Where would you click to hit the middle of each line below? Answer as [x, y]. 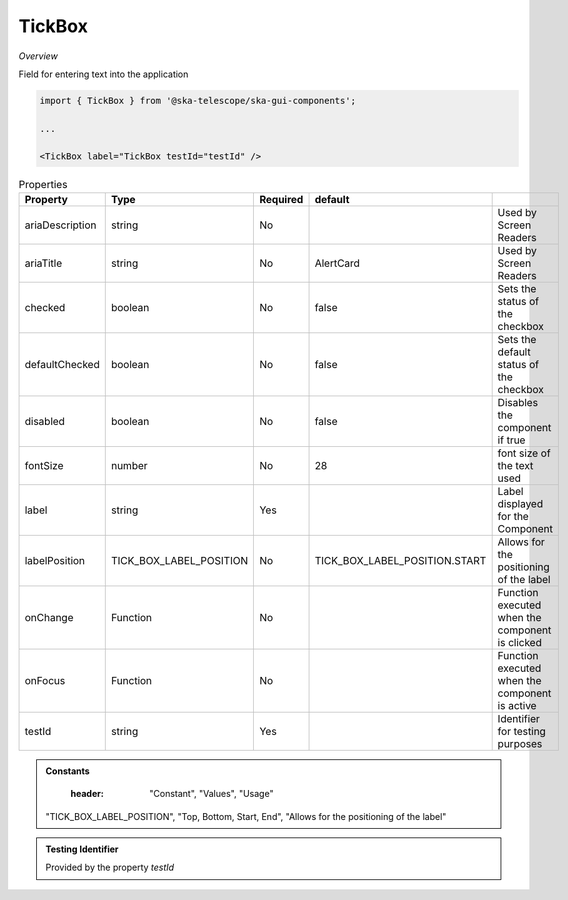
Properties [43, 184]
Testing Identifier [82, 849]
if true [511, 440]
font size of [524, 453]
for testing [522, 731]
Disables [518, 402]
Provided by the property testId [110, 867]
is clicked [519, 642]
